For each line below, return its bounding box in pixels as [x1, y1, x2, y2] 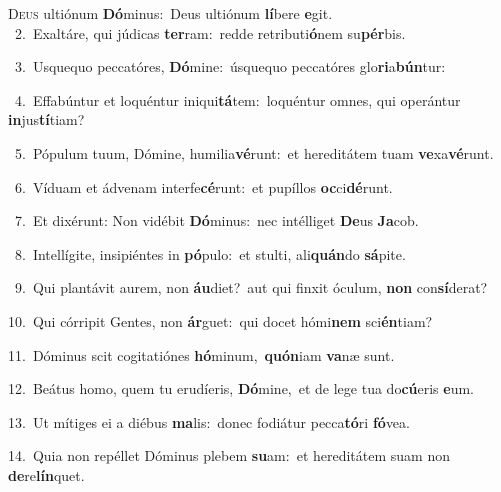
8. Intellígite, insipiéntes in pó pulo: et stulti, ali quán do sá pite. [14, 243, 406, 264]
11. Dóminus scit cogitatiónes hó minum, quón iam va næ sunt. [8, 344, 395, 365]
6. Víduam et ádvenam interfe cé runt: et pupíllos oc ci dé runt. [14, 176, 393, 197]
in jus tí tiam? [8, 109, 85, 130]
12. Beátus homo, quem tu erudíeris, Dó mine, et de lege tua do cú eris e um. [8, 378, 475, 399]
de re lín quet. [8, 464, 85, 485]
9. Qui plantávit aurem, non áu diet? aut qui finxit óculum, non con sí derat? [14, 277, 488, 298]
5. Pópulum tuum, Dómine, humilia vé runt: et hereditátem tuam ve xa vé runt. [14, 142, 494, 163]
